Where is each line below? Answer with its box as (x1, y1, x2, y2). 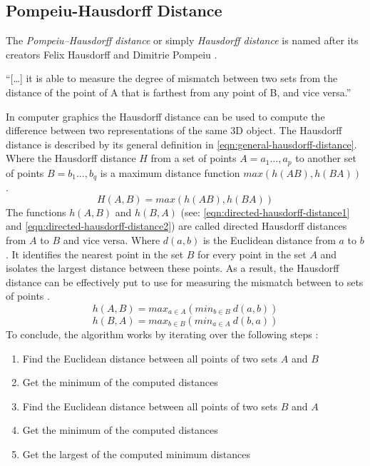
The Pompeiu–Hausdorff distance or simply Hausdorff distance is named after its (6, 33, 359, 48)
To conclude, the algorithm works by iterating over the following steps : (6, 327, 319, 342)
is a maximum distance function (100, 165, 240, 180)
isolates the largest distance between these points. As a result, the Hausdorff (6, 260, 339, 275)
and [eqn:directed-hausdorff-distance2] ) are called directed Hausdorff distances (6, 218, 347, 233)
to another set (295, 151, 356, 166)
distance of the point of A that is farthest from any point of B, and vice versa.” (6, 84, 351, 99)
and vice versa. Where (63, 233, 160, 248)
